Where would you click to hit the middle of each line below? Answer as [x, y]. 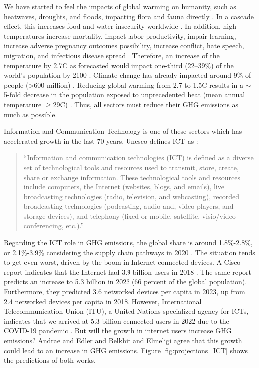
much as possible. [31, 114]
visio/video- [220, 216]
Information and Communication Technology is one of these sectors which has [123, 131]
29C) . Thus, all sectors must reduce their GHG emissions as [145, 104]
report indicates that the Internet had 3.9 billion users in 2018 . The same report [128, 272]
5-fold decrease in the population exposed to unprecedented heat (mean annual [125, 94]
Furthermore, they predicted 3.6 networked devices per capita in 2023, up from [125, 291]
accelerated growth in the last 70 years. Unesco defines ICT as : [101, 140]
